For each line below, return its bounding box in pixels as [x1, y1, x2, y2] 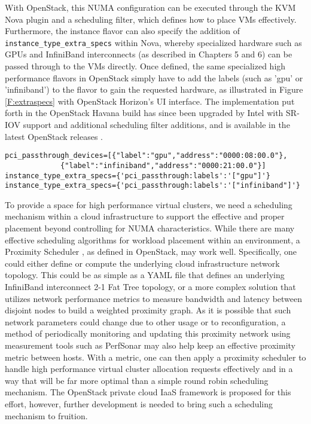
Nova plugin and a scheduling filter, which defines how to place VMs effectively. [5, 13, 297, 25]
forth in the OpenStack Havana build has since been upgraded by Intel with [5, 106, 283, 119]
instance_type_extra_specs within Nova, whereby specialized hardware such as [5, 36, 302, 48]
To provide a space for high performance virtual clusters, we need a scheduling [5, 198, 292, 211]
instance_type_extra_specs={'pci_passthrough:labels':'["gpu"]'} [5, 171, 270, 180]
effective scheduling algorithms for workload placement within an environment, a [5, 233, 300, 246]
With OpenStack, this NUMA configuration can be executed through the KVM [5, 1, 296, 13]
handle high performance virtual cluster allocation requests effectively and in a [5, 362, 293, 375]
